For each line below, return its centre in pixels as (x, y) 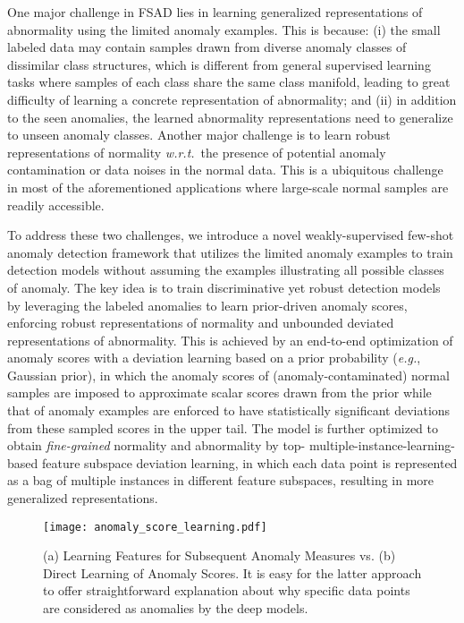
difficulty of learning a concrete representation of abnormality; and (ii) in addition (232, 99)
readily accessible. (56, 205)
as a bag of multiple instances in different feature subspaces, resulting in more (221, 480)
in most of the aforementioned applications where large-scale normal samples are (228, 187)
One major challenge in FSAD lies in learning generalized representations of (215, 12)
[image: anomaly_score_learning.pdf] (155, 527)
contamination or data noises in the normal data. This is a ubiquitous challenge (225, 170)
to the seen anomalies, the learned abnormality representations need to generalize (230, 117)
